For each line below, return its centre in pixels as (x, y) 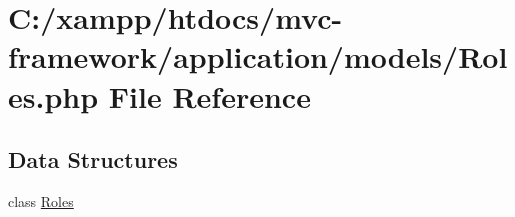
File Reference (209, 95)
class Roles (41, 200)
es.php (53, 95)
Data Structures (93, 159)
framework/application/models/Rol (258, 56)
